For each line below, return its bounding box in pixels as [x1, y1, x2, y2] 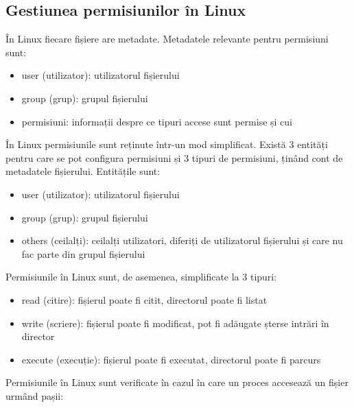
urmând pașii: [5, 388, 64, 403]
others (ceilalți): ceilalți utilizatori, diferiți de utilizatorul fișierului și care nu [21, 233, 343, 248]
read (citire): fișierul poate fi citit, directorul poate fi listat [21, 292, 268, 307]
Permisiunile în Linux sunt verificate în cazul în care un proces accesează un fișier [5, 375, 349, 389]
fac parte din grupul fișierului [21, 246, 145, 261]
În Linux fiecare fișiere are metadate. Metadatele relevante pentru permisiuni [5, 32, 329, 46]
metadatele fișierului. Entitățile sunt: [5, 164, 161, 178]
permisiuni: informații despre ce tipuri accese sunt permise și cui [21, 114, 292, 128]
